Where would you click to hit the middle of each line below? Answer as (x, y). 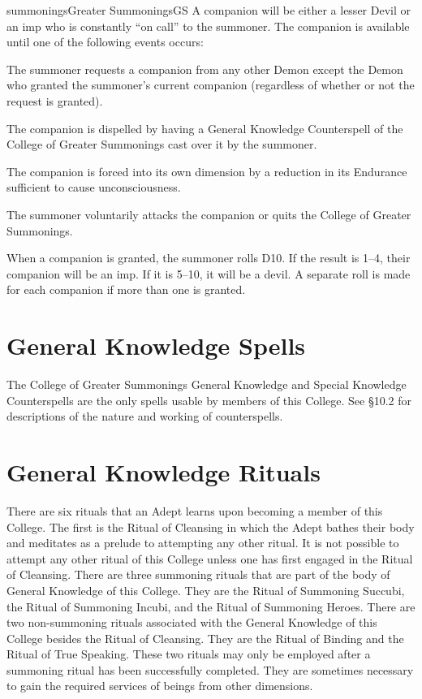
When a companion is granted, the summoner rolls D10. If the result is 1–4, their (209, 258)
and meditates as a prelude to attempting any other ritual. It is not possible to (203, 543)
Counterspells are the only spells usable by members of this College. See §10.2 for (209, 400)
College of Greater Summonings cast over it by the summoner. (162, 144)
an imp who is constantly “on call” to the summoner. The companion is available (208, 26)
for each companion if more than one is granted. (126, 289)
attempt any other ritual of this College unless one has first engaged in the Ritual (210, 558)
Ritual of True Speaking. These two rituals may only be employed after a (189, 654)
